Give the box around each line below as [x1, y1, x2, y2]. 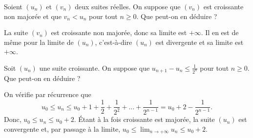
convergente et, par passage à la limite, [4, 124, 121, 134]
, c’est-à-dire [95, 37, 132, 47]
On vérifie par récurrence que [4, 89, 91, 99]
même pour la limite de [4, 37, 74, 47]
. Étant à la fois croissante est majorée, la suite [74, 114, 215, 124]
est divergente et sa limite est [155, 37, 244, 47]
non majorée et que [4, 11, 62, 21]
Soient [4, 1, 22, 11]
